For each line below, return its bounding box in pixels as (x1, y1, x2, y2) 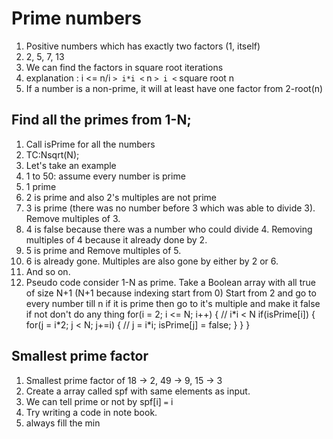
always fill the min (25, 417, 101, 429)
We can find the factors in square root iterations (25, 61, 224, 73)
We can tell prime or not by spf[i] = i (25, 395, 174, 407)
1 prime (25, 180, 57, 192)
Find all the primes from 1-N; (11, 112, 192, 129)
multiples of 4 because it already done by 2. (25, 233, 208, 246)
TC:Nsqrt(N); (25, 148, 80, 161)
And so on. (25, 265, 71, 277)
